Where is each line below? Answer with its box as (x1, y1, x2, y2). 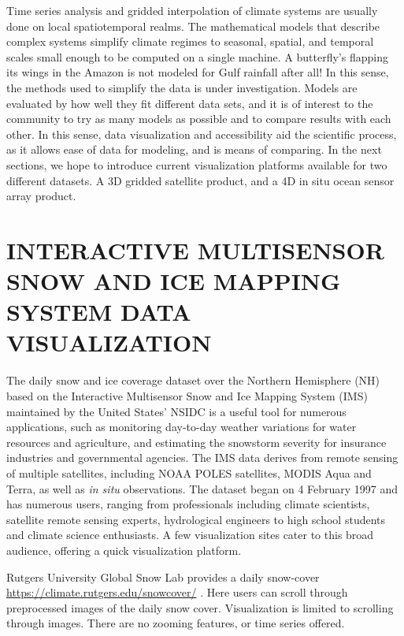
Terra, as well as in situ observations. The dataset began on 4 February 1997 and (6, 480, 398, 497)
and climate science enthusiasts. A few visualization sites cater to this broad (6, 526, 374, 543)
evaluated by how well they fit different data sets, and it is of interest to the (6, 95, 373, 111)
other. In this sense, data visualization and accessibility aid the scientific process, (6, 125, 397, 142)
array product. (6, 188, 76, 204)
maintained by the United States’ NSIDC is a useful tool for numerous (6, 403, 347, 419)
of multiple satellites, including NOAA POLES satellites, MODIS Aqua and (6, 464, 372, 481)
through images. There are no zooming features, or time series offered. (6, 615, 345, 631)
